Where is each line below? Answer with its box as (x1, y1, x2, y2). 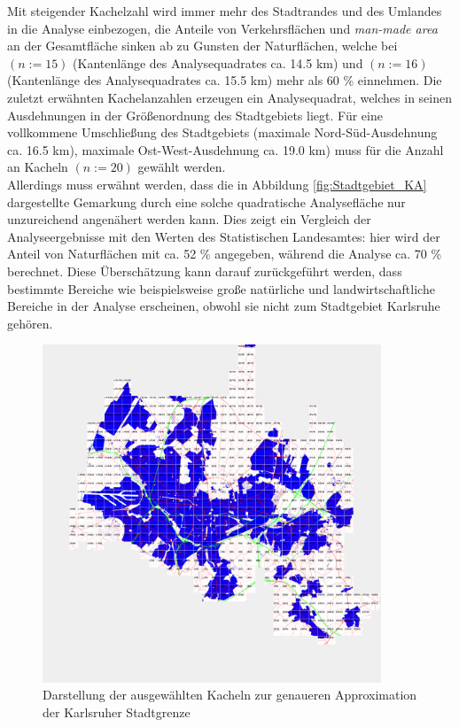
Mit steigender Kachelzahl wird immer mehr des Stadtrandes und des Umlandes (7, 2, 442, 19)
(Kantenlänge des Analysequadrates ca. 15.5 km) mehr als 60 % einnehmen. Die (7, 71, 442, 89)
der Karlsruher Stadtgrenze (43, 703, 191, 722)
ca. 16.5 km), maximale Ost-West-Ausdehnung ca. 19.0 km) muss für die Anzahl (7, 140, 444, 159)
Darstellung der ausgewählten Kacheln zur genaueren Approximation (43, 685, 417, 704)
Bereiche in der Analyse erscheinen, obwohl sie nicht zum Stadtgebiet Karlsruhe (7, 297, 440, 315)
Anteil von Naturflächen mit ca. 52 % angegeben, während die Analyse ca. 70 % (7, 244, 442, 263)
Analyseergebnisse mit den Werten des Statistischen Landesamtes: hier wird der (7, 227, 440, 245)
